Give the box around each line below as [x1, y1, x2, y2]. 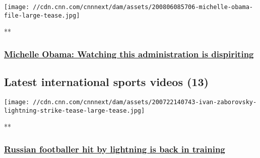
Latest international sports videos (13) [4, 74, 209, 90]
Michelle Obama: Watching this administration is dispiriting [4, 47, 254, 60]
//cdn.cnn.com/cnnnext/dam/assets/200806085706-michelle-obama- [33, 4, 253, 11]
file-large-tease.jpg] [4, 12, 80, 19]
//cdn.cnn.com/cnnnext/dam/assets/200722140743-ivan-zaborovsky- [33, 98, 257, 106]
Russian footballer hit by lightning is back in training [4, 142, 225, 155]
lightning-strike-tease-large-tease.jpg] [4, 107, 145, 114]
